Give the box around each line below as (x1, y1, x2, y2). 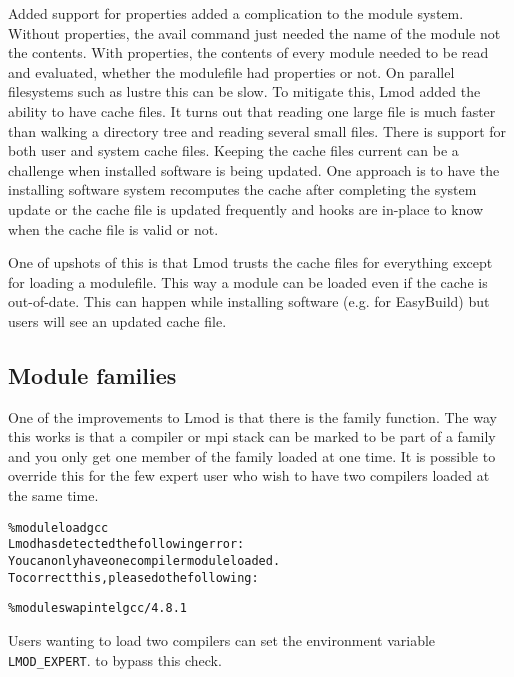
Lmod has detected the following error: (8, 537, 245, 552)
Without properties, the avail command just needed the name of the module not (8, 22, 501, 43)
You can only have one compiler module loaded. (8, 553, 281, 568)
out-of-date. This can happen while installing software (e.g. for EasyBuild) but (8, 291, 490, 312)
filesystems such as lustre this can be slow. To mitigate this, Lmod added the (8, 81, 481, 102)
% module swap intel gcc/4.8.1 (8, 601, 187, 616)
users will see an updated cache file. (8, 310, 227, 331)
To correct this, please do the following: (8, 570, 259, 585)
